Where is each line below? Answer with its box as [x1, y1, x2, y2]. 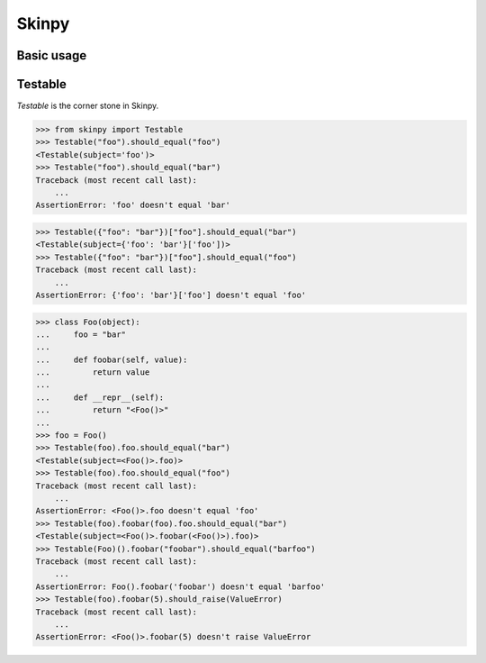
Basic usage [16, 48, 87, 63]
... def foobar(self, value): [35, 354, 188, 365]
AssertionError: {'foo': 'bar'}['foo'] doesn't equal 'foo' [35, 289, 307, 300]
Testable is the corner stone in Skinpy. [16, 100, 159, 112]
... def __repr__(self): [35, 392, 165, 403]
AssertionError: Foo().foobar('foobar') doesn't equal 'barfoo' [35, 581, 326, 592]
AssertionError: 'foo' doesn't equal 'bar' [35, 200, 231, 211]
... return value [35, 368, 150, 377]
